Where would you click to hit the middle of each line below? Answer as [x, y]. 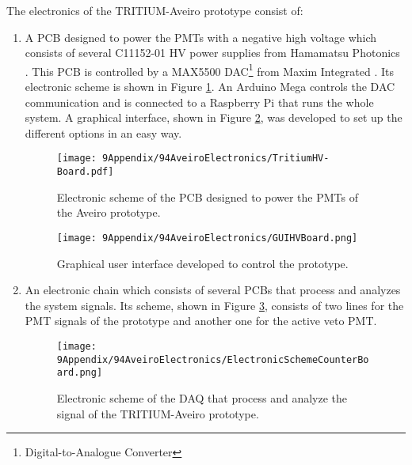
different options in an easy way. [103, 132]
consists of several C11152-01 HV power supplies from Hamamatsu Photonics [212, 53]
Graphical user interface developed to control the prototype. [202, 263]
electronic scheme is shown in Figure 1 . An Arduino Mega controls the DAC [210, 87]
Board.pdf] [85, 172]
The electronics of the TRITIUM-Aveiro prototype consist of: [155, 10]
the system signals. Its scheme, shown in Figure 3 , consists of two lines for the [214, 305]
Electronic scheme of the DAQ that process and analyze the [202, 397]
